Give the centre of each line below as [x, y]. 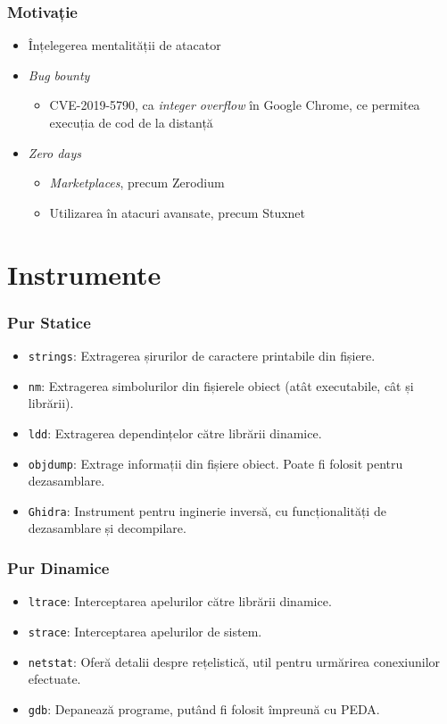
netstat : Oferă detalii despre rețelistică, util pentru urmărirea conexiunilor [234, 661]
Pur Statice [49, 322]
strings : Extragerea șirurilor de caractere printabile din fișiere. [202, 355]
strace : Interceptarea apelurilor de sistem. [145, 631]
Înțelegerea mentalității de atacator [124, 45]
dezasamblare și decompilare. [107, 528]
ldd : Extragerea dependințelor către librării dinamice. [175, 433]
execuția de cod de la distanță [131, 122]
